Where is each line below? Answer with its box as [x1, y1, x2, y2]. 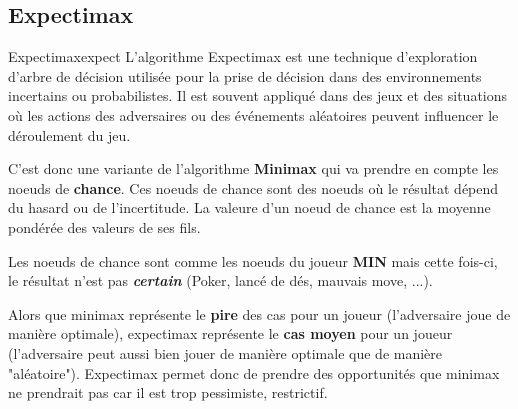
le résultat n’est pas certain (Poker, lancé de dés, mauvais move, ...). [8, 270, 433, 291]
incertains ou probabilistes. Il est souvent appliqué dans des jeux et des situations [8, 85, 508, 106]
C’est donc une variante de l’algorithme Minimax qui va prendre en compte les [8, 158, 499, 179]
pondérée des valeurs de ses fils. [8, 216, 201, 237]
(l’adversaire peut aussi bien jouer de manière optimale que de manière [8, 342, 443, 363]
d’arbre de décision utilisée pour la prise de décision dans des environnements [8, 65, 482, 86]
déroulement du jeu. [8, 124, 131, 145]
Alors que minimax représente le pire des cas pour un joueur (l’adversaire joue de [8, 303, 511, 324]
